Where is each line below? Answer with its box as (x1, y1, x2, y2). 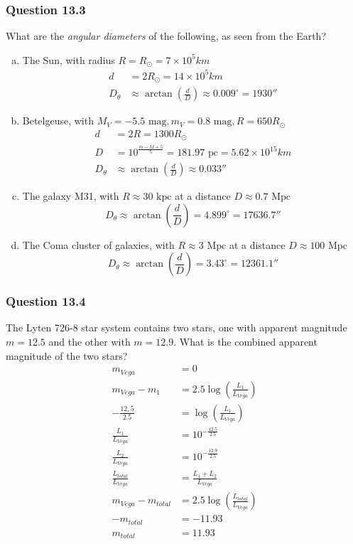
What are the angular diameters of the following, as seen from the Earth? (6, 28, 326, 43)
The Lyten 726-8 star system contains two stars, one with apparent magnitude (6, 320, 347, 335)
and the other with (48, 334, 131, 349)
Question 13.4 (6, 292, 86, 310)
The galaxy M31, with (22, 188, 119, 203)
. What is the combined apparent (173, 334, 317, 349)
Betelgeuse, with (22, 113, 94, 128)
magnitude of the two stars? (6, 348, 128, 363)
